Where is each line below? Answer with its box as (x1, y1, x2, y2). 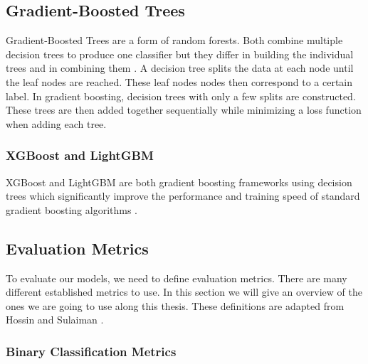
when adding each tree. (6, 116, 107, 131)
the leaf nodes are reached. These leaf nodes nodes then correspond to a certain (6, 74, 353, 89)
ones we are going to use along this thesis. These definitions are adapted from (6, 298, 345, 313)
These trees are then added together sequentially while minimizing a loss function (6, 102, 362, 117)
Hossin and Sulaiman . (6, 312, 104, 327)
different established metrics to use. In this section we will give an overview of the (6, 284, 363, 299)
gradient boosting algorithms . (6, 202, 137, 217)
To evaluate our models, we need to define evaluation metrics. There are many (6, 270, 347, 285)
